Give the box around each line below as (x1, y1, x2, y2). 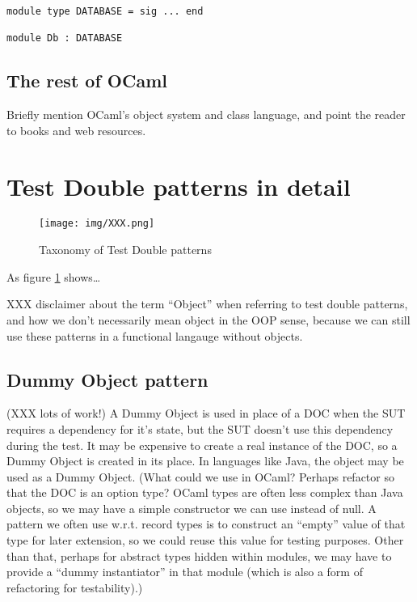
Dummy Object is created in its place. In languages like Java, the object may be (6, 452, 404, 469)
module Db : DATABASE (6, 32, 123, 45)
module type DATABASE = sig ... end (6, 6, 204, 17)
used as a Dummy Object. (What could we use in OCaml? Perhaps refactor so (6, 468, 394, 485)
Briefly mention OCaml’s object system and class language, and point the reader (6, 106, 406, 123)
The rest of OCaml (6, 68, 167, 93)
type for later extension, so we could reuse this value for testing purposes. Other (6, 532, 404, 549)
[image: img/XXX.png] (39, 218, 155, 230)
